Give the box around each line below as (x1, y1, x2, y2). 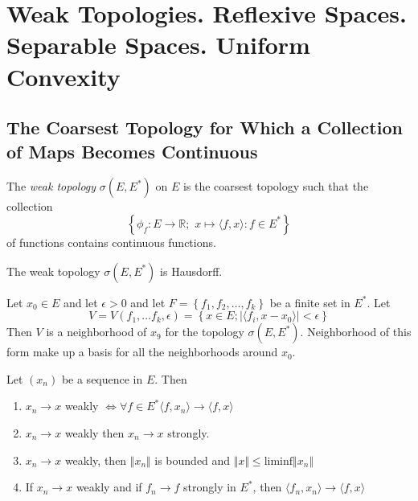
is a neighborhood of (46, 323, 147, 340)
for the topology (165, 323, 244, 340)
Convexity (6, 60, 121, 92)
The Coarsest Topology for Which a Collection (6, 115, 403, 140)
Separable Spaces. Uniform (6, 28, 310, 61)
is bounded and (154, 451, 231, 468)
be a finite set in (269, 294, 350, 310)
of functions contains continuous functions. (6, 233, 216, 250)
